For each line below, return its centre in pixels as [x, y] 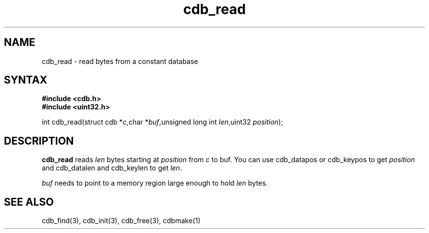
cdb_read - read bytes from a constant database [120, 61]
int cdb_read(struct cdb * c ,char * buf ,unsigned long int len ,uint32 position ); [162, 122]
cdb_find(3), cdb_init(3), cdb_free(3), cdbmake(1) [121, 221]
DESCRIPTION [39, 141]
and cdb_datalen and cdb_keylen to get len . [112, 168]
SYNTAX [26, 80]
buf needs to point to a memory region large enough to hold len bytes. [155, 183]
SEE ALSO [29, 202]
